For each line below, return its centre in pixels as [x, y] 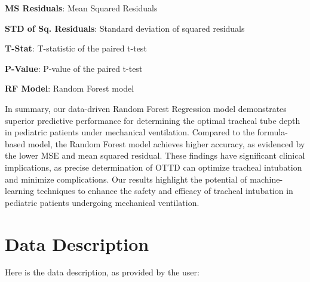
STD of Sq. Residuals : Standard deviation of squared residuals [125, 28]
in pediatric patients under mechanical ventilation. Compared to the [130, 132]
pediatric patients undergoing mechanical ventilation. [102, 202]
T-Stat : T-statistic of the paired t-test [76, 48]
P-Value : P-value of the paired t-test [74, 68]
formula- [272, 132]
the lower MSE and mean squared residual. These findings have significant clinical [155, 155]
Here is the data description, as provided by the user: [102, 272]
